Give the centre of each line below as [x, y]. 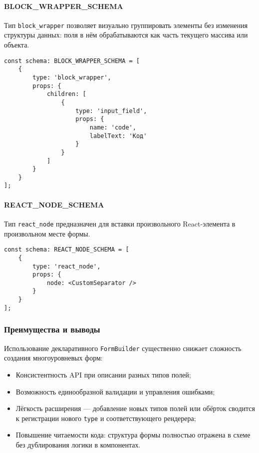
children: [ [66, 94]
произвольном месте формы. [47, 233]
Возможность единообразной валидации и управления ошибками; [115, 391]
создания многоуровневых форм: [53, 358]
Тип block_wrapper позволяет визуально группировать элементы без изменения [126, 25]
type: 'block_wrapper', [72, 77]
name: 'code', [113, 127]
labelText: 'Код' [118, 136]
